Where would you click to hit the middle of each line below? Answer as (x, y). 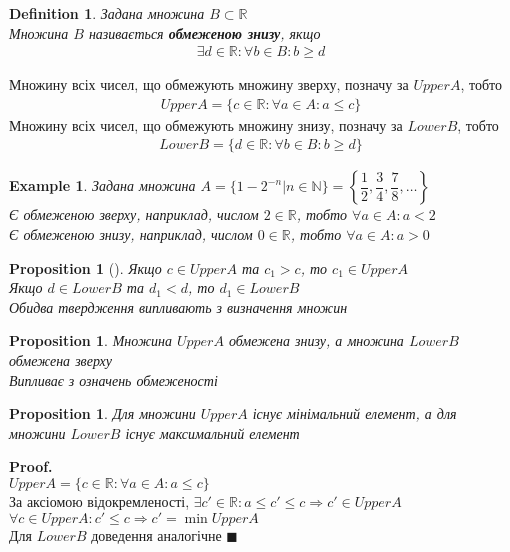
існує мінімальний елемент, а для (354, 413)
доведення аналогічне (156, 534)
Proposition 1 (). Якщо (85, 267)
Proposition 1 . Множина (90, 340)
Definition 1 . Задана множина (107, 13)
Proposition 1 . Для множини (102, 413)
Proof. (31, 466)
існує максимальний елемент (212, 432)
